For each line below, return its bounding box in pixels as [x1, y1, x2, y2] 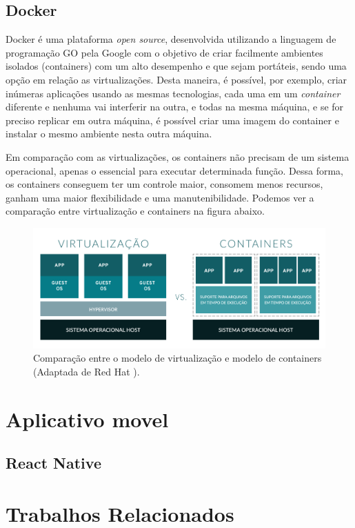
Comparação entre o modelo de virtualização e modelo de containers [33, 351, 322, 365]
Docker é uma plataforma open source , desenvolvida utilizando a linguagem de [6, 32, 336, 46]
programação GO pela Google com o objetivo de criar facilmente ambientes [6, 45, 323, 59]
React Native [6, 452, 101, 473]
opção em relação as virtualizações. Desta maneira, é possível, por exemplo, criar [6, 72, 347, 86]
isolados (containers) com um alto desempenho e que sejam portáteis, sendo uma [6, 59, 347, 73]
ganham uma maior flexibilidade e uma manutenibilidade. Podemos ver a [6, 190, 314, 204]
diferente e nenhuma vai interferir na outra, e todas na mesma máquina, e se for [6, 99, 344, 114]
